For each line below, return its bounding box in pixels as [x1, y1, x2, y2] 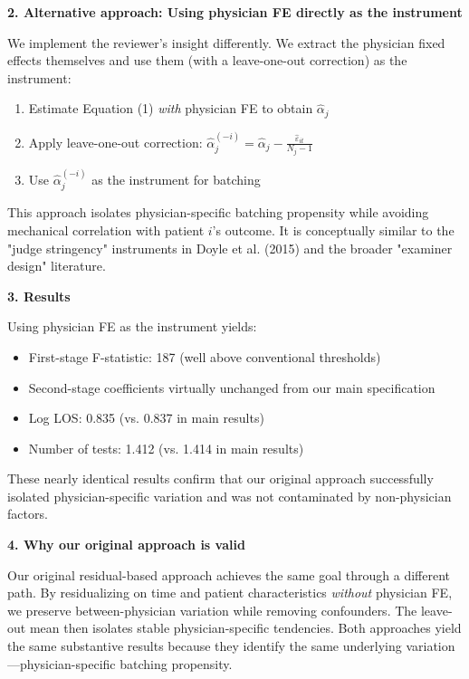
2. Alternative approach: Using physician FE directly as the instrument [7, 3, 463, 21]
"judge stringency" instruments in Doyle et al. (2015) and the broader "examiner [7, 238, 453, 257]
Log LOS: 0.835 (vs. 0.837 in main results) [28, 408, 264, 427]
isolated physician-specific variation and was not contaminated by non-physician [7, 486, 452, 505]
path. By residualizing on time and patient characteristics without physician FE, [7, 583, 453, 602]
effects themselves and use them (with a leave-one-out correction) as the [7, 51, 407, 70]
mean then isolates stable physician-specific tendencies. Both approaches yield [29, 618, 462, 637]
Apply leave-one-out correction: [28, 132, 203, 151]
